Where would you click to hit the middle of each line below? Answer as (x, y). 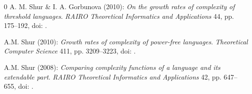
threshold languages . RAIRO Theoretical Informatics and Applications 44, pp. (119, 16)
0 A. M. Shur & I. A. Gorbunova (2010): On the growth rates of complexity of (119, 6)
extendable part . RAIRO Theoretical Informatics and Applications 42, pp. (113, 76)
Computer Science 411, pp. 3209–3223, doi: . (70, 51)
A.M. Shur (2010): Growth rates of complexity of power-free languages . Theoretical (126, 41)
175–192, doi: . (25, 25)
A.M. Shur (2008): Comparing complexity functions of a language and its (112, 67)
